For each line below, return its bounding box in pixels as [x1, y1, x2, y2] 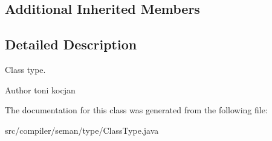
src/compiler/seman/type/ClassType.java [5, 124, 159, 136]
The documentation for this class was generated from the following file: [5, 104, 268, 116]
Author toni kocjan [5, 83, 76, 96]
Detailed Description [5, 35, 137, 54]
